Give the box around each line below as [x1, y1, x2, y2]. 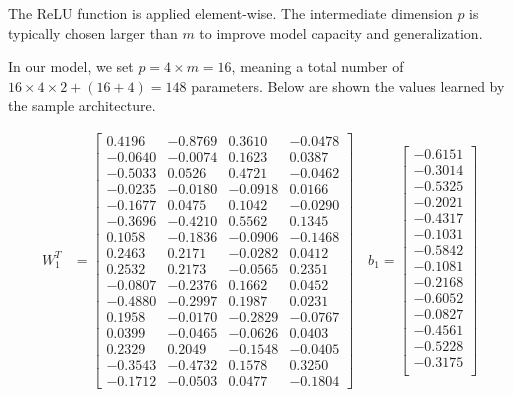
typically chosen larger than [8, 22, 178, 43]
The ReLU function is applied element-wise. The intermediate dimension [8, 3, 453, 23]
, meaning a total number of [231, 56, 404, 77]
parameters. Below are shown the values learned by [191, 75, 505, 96]
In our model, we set [8, 56, 134, 77]
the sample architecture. [8, 95, 156, 116]
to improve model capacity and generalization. [199, 22, 483, 43]
